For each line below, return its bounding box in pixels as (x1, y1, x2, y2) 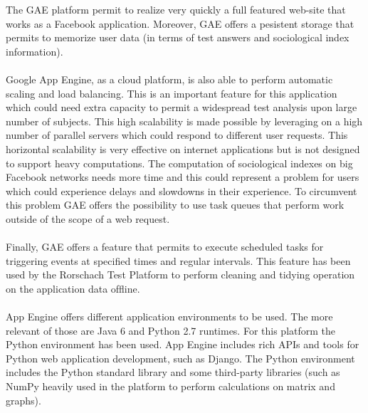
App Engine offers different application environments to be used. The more (6, 309, 333, 324)
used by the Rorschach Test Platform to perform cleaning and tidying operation (6, 267, 355, 282)
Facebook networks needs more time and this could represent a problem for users (6, 169, 359, 184)
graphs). (6, 392, 41, 407)
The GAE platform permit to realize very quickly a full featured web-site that (6, 2, 346, 16)
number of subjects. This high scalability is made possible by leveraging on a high (6, 113, 363, 128)
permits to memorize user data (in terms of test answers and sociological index (6, 30, 349, 45)
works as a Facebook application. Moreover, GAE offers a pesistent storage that (6, 16, 354, 31)
